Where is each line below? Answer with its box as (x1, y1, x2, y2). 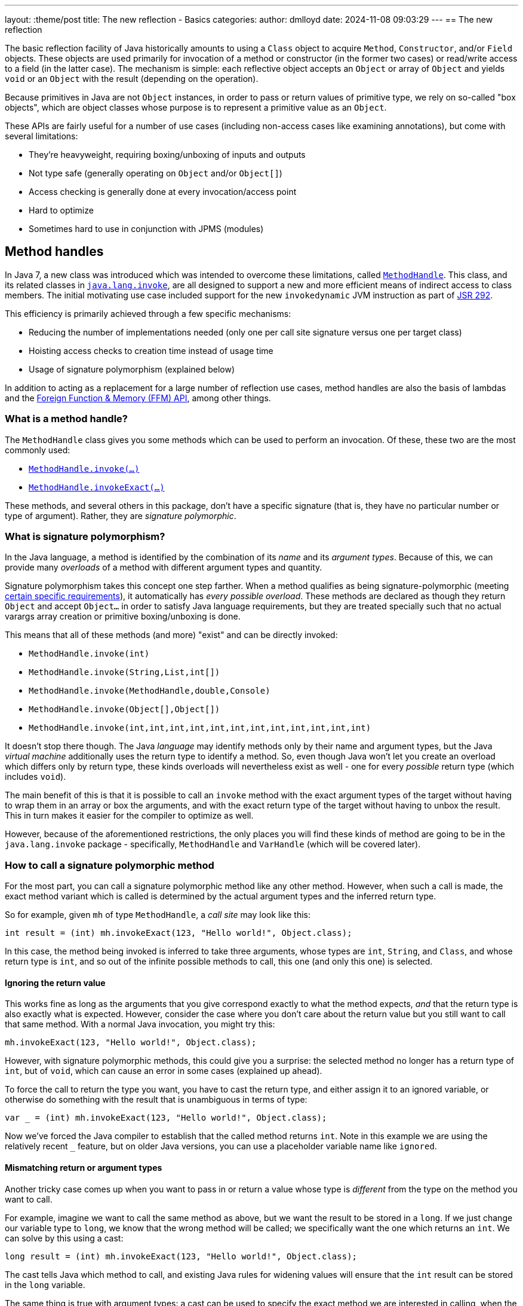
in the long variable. (5, 1279, 85, 1290)
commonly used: (5, 444, 70, 455)
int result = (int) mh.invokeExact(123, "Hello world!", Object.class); (5, 928, 352, 938)
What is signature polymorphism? (5, 530, 165, 542)
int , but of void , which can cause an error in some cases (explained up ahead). (5, 1066, 322, 1076)
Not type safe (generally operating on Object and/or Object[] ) (29, 168, 282, 178)
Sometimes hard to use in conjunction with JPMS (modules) (29, 224, 264, 234)
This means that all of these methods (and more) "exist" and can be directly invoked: (5, 630, 338, 640)
